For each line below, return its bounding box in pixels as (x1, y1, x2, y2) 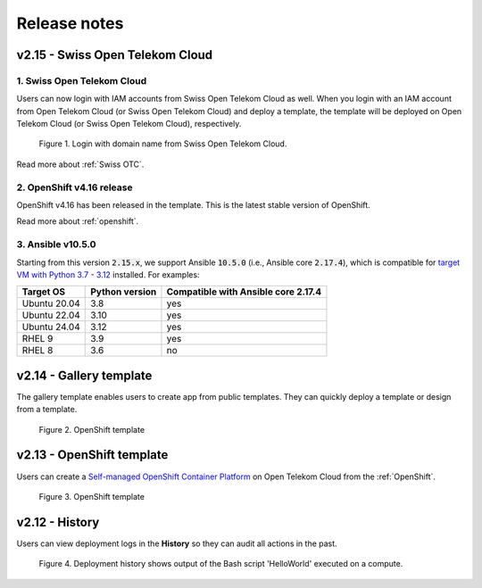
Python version (90, 286, 157, 298)
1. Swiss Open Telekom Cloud (16, 74, 147, 87)
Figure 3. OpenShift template (38, 491, 145, 501)
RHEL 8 (21, 344, 54, 357)
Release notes (16, 13, 124, 33)
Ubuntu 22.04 (21, 309, 80, 321)
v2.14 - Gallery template (16, 368, 153, 383)
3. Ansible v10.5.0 (16, 238, 97, 251)
